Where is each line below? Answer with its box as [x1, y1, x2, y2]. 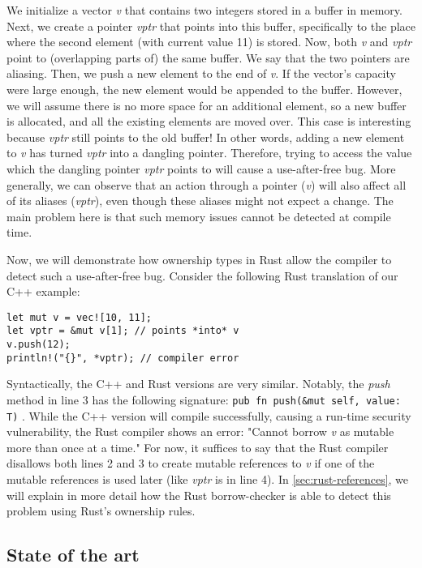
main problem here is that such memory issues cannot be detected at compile [6, 207, 391, 224]
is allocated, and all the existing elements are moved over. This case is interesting [6, 113, 411, 130]
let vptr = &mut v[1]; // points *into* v [6, 325, 239, 337]
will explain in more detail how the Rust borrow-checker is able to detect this [6, 486, 391, 503]
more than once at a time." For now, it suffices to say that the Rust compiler [6, 438, 389, 455]
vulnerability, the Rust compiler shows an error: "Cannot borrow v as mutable [6, 423, 394, 440]
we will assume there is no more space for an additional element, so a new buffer [6, 96, 407, 113]
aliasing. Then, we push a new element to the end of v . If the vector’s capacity [6, 65, 396, 82]
